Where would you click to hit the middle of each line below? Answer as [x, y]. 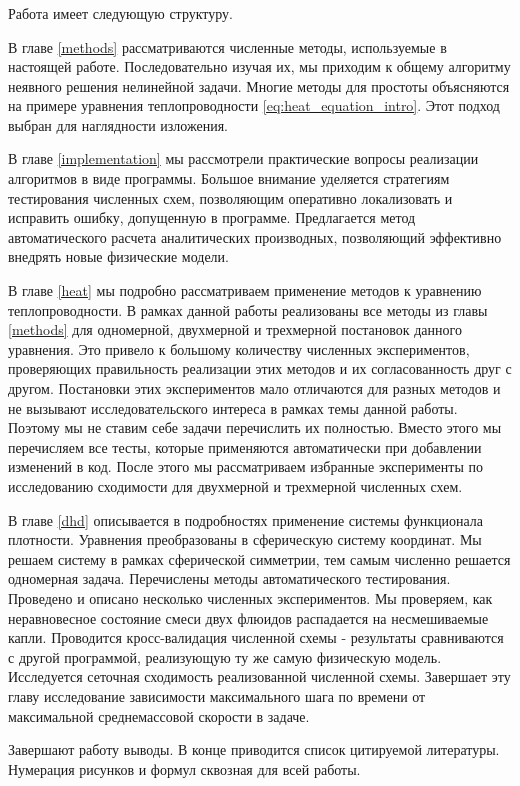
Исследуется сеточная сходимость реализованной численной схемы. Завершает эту [259, 676]
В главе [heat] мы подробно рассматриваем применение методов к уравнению [245, 290]
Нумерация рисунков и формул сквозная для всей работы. [184, 768]
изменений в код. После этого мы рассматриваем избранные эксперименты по [245, 466]
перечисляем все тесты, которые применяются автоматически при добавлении [245, 446]
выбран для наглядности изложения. [118, 124]
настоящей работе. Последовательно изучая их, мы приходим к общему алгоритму [259, 66]
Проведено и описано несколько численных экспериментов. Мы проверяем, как [250, 597]
